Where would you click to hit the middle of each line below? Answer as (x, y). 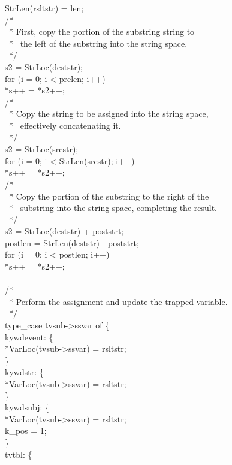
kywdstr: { (24, 372)
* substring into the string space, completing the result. (113, 208)
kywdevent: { (29, 336)
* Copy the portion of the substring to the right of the (109, 196)
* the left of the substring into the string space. (98, 43)
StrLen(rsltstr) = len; (44, 8)
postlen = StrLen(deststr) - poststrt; (72, 242)
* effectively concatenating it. (65, 125)
